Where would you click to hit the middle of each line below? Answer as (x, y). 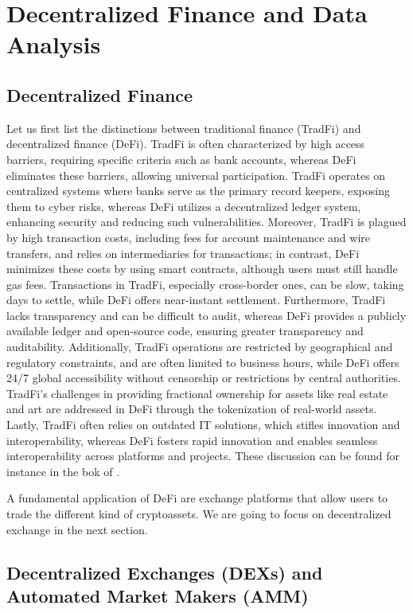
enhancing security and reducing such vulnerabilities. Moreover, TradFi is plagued (206, 222)
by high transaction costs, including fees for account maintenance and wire (188, 237)
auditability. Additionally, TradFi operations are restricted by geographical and (200, 347)
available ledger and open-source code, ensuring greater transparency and (185, 331)
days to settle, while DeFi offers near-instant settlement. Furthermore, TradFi (196, 300)
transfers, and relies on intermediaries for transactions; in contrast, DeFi (183, 253)
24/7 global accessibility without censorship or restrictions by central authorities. (204, 378)
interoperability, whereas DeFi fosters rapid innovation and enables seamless (192, 440)
